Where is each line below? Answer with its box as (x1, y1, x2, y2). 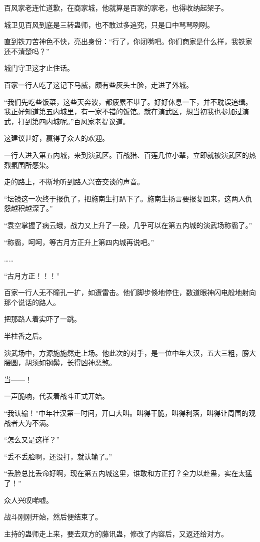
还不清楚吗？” (4, 46, 49, 56)
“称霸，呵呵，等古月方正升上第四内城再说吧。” (4, 236, 154, 247)
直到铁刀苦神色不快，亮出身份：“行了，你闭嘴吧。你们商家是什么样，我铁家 (4, 36, 252, 47)
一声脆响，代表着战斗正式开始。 (4, 391, 109, 401)
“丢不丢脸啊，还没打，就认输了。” (4, 451, 112, 461)
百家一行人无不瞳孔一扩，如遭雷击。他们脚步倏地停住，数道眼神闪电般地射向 (4, 287, 256, 298)
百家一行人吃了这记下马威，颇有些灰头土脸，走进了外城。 (4, 79, 193, 90)
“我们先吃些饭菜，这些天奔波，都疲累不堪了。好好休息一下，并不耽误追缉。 (4, 96, 252, 107)
